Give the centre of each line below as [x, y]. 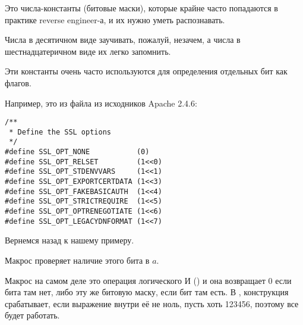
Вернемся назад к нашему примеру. [70, 240]
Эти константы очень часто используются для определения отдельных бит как [146, 71]
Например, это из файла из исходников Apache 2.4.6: [101, 103]
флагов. [18, 82]
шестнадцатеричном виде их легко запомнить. [88, 51]
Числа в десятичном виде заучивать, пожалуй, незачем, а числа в [123, 40]
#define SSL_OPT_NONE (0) [77, 152]
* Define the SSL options [60, 132]
